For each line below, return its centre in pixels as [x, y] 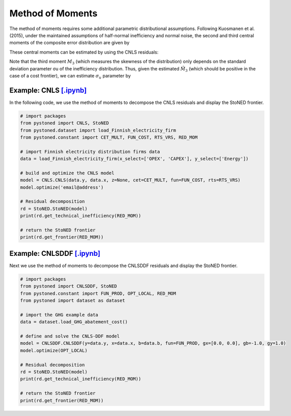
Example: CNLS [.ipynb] [48, 90]
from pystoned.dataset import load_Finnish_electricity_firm [98, 130]
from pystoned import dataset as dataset [73, 301]
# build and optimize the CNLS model [67, 173]
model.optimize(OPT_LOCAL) [54, 350]
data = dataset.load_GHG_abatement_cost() [74, 322]
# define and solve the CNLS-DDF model [70, 336]
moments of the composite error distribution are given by [70, 43]
